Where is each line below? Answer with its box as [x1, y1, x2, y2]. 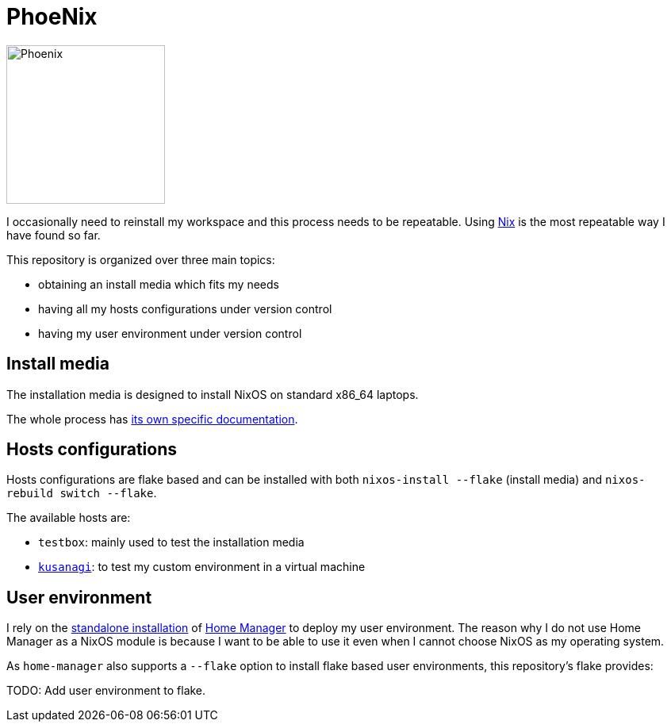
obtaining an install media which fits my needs [38, 277, 279, 291]
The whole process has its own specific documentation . [6, 412, 298, 426]
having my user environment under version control [38, 326, 302, 340]
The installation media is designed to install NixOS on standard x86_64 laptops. [6, 387, 419, 401]
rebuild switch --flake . [6, 486, 157, 500]
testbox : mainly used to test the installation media [38, 535, 305, 550]
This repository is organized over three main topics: [6, 252, 275, 266]
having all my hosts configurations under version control [38, 301, 332, 316]
